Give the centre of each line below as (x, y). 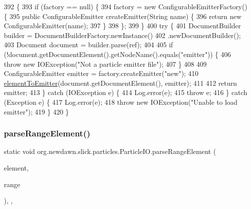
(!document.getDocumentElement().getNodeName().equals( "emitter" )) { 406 (117, 54)
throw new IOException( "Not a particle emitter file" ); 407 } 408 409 (105, 64)
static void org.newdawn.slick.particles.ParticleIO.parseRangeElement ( (110, 151)
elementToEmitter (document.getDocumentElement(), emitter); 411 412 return (121, 83)
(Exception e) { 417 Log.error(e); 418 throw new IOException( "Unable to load (121, 102)
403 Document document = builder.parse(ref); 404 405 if (89, 45)
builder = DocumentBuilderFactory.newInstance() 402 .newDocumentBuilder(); (122, 35)
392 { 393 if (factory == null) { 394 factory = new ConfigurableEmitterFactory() (126, 6)
